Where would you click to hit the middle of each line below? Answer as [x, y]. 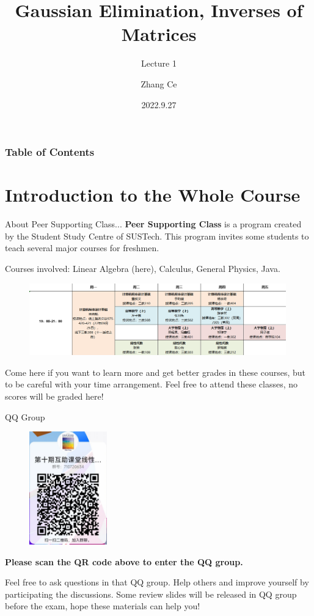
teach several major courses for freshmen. [82, 248]
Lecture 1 [159, 63]
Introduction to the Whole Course [153, 195]
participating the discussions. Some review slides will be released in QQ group [151, 594]
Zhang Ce [159, 83]
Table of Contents [50, 152]
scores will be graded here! [54, 396]
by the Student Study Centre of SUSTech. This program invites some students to [157, 236]
